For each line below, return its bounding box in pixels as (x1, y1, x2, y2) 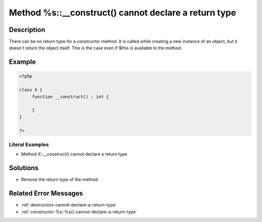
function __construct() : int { (32, 94, 109, 99)
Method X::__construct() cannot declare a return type (21, 151, 128, 157)
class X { (19, 87, 43, 93)
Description (9, 26, 46, 34)
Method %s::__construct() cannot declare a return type (9, 7, 236, 18)
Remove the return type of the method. (21, 177, 99, 182)
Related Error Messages (9, 189, 83, 198)
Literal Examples (9, 141, 49, 148)
